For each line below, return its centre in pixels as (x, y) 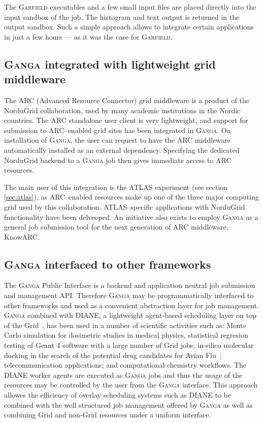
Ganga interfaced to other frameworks (108, 264)
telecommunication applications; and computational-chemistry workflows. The (125, 365)
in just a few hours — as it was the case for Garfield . (88, 36)
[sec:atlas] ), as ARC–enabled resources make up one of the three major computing (131, 197)
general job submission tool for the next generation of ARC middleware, (116, 227)
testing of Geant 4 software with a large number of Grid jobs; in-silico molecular (129, 345)
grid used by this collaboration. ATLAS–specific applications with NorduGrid (125, 206)
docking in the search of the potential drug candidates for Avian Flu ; (113, 355)
